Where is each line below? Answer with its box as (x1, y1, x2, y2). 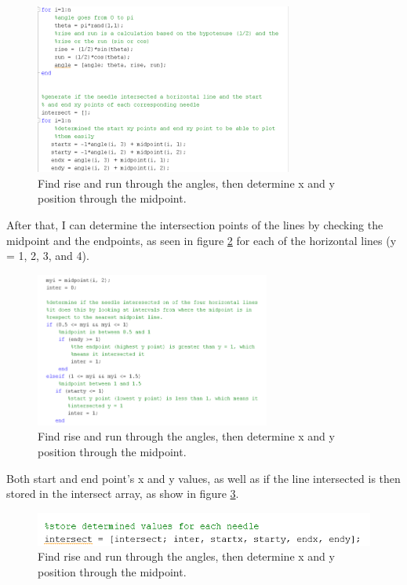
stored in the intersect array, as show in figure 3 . (6, 485, 239, 502)
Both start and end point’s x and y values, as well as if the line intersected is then (6, 470, 401, 486)
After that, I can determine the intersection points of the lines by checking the (6, 216, 383, 232)
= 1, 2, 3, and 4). (6, 247, 89, 264)
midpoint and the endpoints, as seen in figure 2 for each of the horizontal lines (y (6, 232, 397, 248)
